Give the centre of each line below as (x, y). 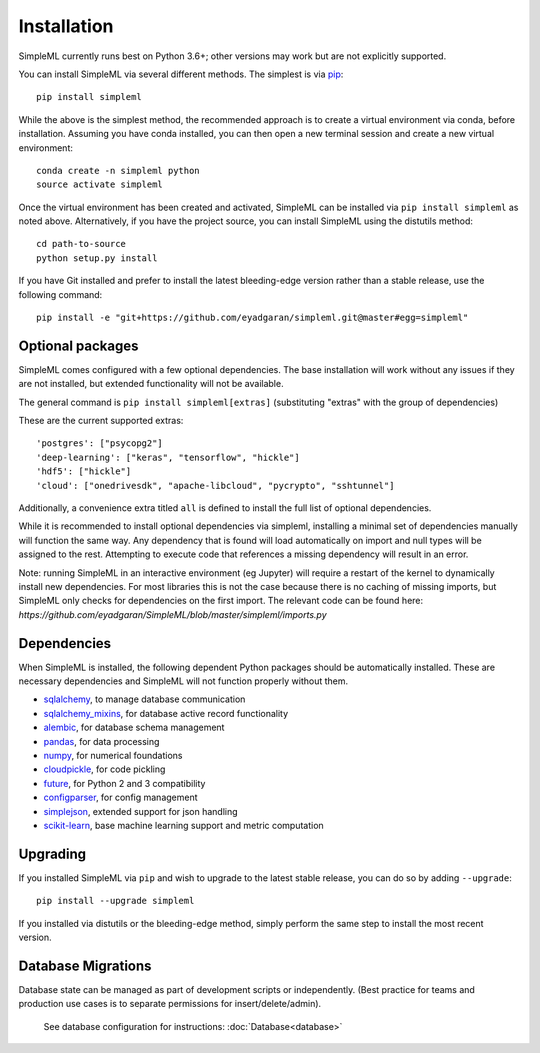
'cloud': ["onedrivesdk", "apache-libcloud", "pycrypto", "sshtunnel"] (215, 485)
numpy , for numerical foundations (113, 756)
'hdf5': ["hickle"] (84, 471)
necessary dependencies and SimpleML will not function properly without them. (183, 681)
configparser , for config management (121, 797)
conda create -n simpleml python (118, 170)
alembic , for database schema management (134, 727)
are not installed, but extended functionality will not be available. (151, 384)
